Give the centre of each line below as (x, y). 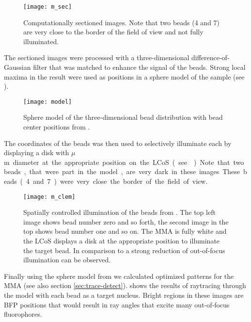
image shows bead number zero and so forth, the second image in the (126, 221)
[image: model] (48, 102)
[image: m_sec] (48, 7)
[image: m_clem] (49, 197)
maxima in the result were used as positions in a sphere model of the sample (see (124, 76)
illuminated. (41, 41)
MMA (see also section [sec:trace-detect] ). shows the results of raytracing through (125, 285)
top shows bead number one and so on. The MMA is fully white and (125, 231)
